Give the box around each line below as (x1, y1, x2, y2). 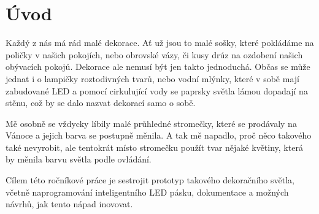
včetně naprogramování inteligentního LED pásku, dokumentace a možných (6, 185, 289, 198)
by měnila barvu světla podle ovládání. (6, 153, 152, 166)
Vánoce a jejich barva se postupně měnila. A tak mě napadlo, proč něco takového (6, 129, 312, 142)
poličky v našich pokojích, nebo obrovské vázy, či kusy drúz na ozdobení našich (6, 48, 303, 61)
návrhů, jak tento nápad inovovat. (6, 197, 133, 210)
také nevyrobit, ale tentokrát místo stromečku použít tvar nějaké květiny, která (6, 140, 303, 153)
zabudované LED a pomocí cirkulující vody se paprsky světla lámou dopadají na (6, 84, 308, 97)
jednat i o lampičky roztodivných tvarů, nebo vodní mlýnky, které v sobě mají (6, 72, 299, 85)
